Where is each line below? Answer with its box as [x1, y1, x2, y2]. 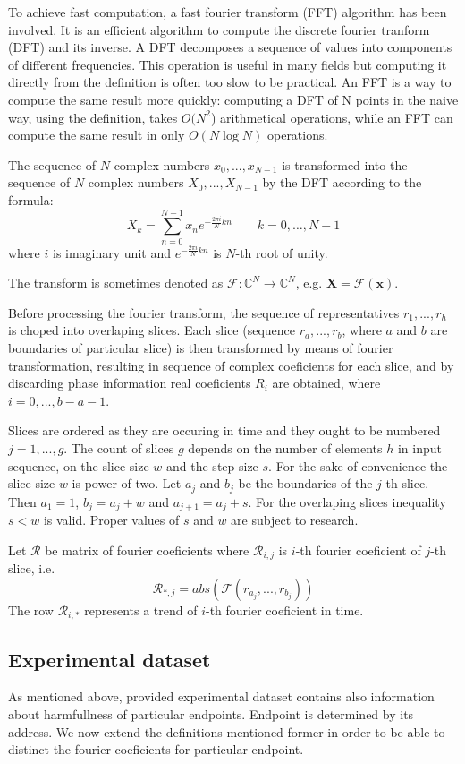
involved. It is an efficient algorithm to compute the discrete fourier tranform [8, 20, 430, 39]
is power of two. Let [72, 474, 182, 493]
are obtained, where [272, 373, 381, 392]
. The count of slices [63, 439, 174, 457]
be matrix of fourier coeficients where [45, 540, 249, 559]
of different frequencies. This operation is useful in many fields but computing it [8, 55, 447, 73]
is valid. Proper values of [43, 511, 180, 529]
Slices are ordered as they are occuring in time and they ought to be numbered [8, 421, 441, 440]
